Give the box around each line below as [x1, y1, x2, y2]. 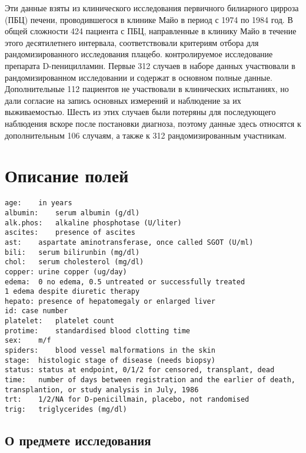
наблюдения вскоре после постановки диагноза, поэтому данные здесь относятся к [5, 117, 301, 129]
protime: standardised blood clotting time [5, 326, 190, 335]
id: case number [5, 307, 68, 316]
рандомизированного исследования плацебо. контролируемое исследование [5, 48, 273, 60]
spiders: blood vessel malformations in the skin [5, 346, 215, 355]
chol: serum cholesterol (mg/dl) [5, 258, 144, 267]
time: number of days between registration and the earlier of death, [5, 376, 295, 385]
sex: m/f [5, 336, 51, 345]
